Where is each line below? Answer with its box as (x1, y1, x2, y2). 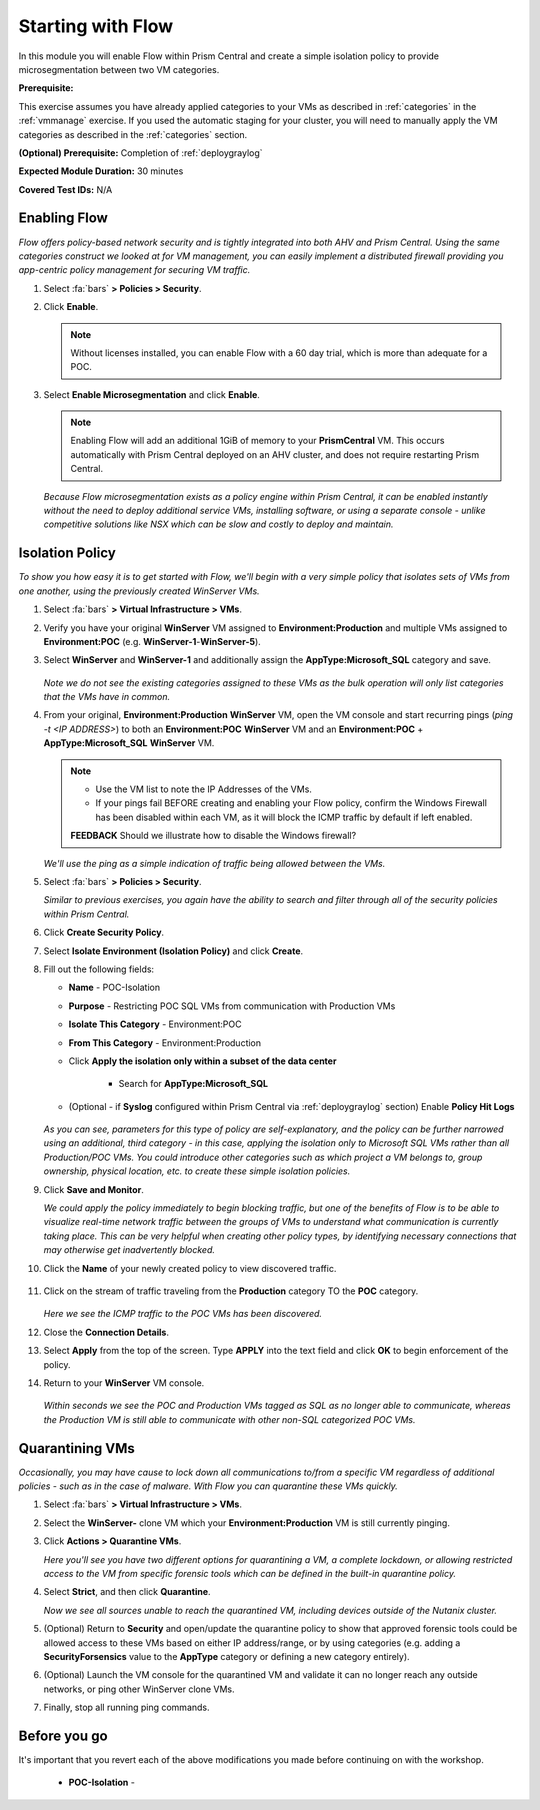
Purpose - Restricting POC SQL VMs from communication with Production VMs (68, 1000, 396, 1012)
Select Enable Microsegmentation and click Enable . (43, 388, 260, 400)
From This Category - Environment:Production (68, 1036, 262, 1049)
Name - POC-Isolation (68, 981, 160, 994)
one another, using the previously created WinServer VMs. (18, 585, 260, 597)
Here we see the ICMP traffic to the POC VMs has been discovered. (43, 1308, 323, 1320)
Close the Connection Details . (43, 1326, 170, 1338)
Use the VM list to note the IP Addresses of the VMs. (95, 783, 312, 795)
